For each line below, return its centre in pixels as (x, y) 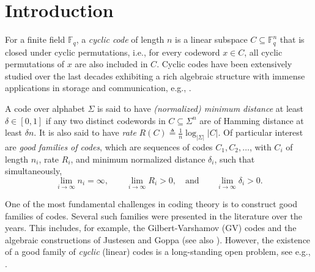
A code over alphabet (45, 108)
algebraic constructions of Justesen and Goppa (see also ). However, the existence (158, 239)
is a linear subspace (211, 39)
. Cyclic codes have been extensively (224, 64)
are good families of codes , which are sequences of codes (109, 147)
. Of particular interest (261, 132)
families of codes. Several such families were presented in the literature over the (154, 215)
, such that (235, 159)
